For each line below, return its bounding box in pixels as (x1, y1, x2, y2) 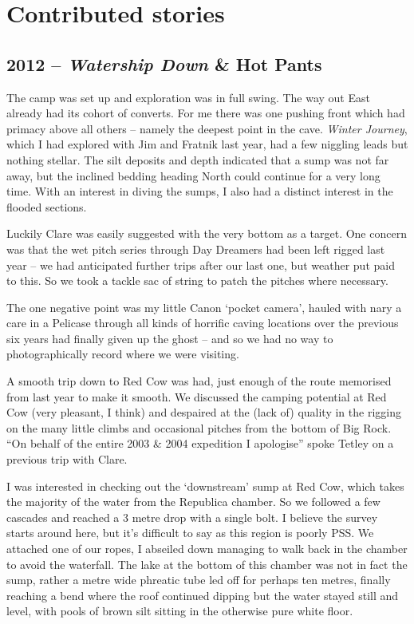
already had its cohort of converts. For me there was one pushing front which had (6, 105, 405, 121)
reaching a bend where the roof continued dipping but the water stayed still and (6, 586, 399, 603)
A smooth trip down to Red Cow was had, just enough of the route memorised (6, 373, 392, 389)
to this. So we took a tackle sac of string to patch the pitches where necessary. (6, 272, 388, 289)
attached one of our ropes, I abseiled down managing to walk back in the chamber (6, 540, 408, 557)
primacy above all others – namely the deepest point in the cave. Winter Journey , (6, 120, 408, 136)
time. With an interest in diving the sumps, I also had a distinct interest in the (6, 183, 393, 199)
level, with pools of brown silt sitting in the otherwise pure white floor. (6, 602, 353, 619)
